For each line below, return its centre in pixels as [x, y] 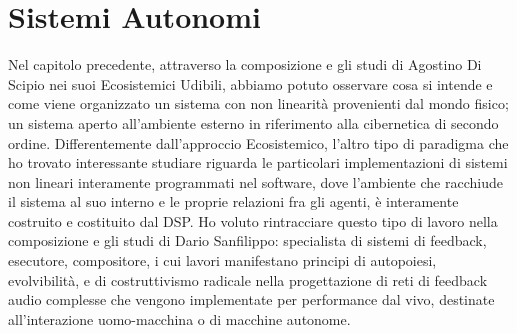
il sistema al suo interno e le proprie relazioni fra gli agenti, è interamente [233, 201]
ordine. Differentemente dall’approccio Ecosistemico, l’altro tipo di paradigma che [258, 142]
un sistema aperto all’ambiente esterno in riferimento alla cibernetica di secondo [253, 122]
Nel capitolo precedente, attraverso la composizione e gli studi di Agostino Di [245, 64]
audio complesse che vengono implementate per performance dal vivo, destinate [251, 299]
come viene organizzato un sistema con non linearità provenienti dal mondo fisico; [258, 103]
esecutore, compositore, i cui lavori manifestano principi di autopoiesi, [222, 260]
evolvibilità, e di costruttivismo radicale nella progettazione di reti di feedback [248, 279]
